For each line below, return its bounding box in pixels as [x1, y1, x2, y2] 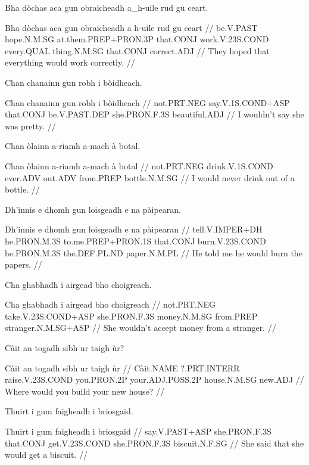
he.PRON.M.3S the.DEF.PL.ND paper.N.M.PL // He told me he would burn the [5, 246, 302, 259]
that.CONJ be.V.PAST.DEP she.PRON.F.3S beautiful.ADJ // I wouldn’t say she [5, 108, 304, 120]
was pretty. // [5, 119, 56, 132]
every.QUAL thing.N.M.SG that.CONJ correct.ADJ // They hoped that [5, 44, 270, 57]
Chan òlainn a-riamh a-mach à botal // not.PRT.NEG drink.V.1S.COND [5, 159, 273, 172]
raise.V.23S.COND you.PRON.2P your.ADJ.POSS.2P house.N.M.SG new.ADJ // [5, 373, 304, 386]
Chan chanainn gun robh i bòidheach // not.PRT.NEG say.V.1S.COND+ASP [5, 96, 290, 108]
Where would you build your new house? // [5, 385, 165, 397]
